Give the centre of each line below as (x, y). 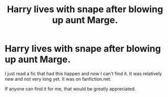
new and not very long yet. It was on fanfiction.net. (58, 79)
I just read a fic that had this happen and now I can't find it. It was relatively (83, 73)
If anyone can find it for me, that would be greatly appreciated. (70, 89)
